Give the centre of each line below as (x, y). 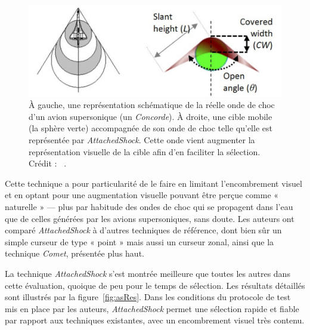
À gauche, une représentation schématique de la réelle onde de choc (152, 105)
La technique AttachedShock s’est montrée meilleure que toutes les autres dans (148, 273)
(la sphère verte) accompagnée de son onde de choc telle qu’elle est (151, 128)
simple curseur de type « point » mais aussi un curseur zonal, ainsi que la (139, 241)
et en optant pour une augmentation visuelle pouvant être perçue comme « (142, 195)
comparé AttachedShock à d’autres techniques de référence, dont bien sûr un (143, 230)
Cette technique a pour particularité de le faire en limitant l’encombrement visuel (154, 183)
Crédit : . (48, 163)
